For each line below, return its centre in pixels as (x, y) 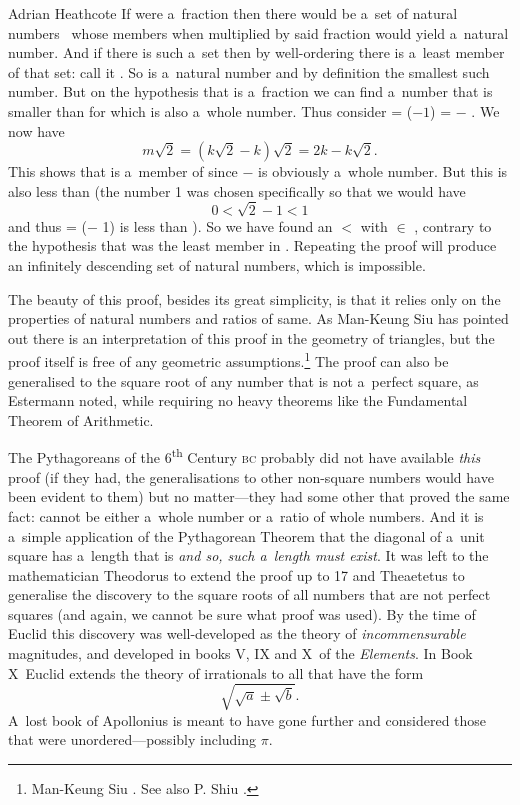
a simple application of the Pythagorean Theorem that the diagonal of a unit (246, 535)
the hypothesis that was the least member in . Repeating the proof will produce (252, 245)
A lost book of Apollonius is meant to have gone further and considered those (247, 719)
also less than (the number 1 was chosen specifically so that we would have (237, 190)
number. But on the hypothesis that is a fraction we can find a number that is (250, 91)
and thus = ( (48, 225)
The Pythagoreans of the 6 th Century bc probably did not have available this (244, 456)
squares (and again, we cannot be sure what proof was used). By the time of (242, 613)
